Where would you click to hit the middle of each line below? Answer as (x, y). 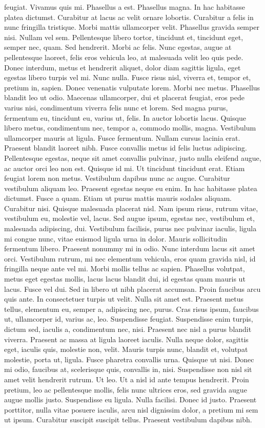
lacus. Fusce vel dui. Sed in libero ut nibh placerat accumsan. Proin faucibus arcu (132, 289)
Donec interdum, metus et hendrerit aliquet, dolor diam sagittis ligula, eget (123, 67)
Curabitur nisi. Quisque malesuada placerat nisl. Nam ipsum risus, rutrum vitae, (131, 208)
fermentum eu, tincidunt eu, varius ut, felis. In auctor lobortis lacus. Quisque (125, 117)
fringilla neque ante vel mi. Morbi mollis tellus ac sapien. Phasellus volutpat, (125, 268)
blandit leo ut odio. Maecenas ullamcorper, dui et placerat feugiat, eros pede (124, 97)
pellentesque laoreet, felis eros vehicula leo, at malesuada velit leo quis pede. (124, 57)
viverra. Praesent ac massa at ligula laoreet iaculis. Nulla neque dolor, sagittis (126, 339)
